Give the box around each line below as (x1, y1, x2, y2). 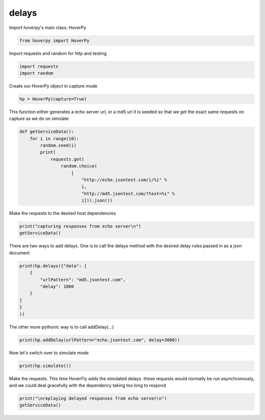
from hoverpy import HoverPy (19, 37, 90, 43)
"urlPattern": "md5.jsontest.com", (40, 277, 126, 282)
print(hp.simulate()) (19, 363, 72, 368)
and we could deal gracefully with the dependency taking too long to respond (9, 382, 166, 388)
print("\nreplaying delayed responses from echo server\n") (19, 395, 167, 401)
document (9, 250, 30, 256)
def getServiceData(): (19, 129, 74, 135)
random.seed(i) (40, 143, 77, 148)
